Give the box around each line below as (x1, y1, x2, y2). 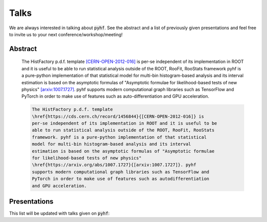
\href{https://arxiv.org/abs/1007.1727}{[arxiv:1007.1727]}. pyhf (32, 162, 196, 168)
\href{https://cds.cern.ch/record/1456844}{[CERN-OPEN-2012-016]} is (32, 113, 204, 119)
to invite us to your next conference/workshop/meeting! (9, 31, 123, 37)
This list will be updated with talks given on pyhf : (9, 211, 110, 217)
